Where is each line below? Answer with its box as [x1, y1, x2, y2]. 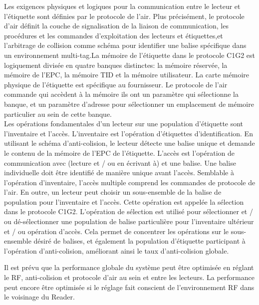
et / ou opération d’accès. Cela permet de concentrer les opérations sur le [4, 226, 229, 236]
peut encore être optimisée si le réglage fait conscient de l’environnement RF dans [4, 282, 255, 292]
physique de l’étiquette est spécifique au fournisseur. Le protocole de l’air [4, 79, 228, 89]
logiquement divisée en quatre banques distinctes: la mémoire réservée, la [4, 59, 228, 70]
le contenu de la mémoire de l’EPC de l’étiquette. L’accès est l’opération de [4, 147, 235, 158]
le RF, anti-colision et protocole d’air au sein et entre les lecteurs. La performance [4, 272, 255, 283]
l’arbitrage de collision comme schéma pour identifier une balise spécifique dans [4, 40, 247, 50]
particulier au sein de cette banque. [4, 108, 112, 119]
